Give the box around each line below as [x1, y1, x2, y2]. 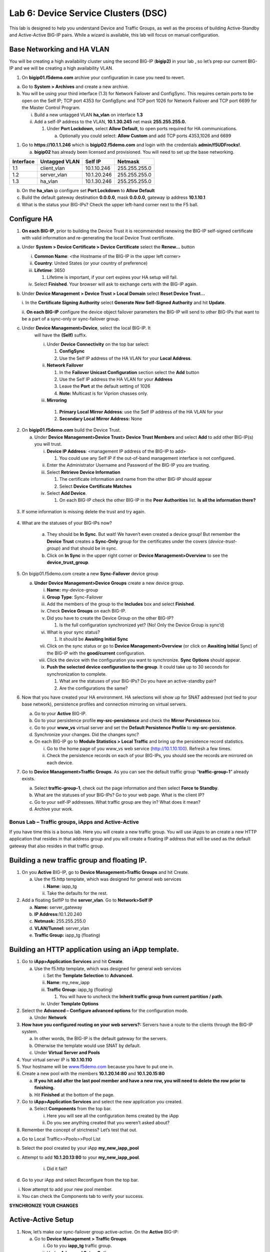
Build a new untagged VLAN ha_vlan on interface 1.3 [34, 112, 143, 118]
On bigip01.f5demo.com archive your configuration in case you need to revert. [21, 74, 185, 80]
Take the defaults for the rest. [46, 890, 108, 896]
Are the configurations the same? [59, 685, 128, 691]
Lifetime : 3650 [34, 267, 65, 273]
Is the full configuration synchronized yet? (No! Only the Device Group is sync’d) [59, 622, 225, 628]
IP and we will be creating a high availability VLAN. [9, 65, 113, 71]
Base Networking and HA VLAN [9, 45, 109, 54]
